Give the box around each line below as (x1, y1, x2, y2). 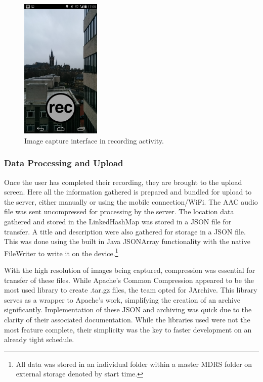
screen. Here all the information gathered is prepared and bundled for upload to (4, 186, 252, 197)
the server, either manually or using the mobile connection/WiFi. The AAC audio (4, 196, 258, 207)
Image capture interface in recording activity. (24, 135, 164, 146)
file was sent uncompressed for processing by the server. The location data (4, 206, 234, 217)
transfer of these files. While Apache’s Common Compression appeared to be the (4, 274, 254, 285)
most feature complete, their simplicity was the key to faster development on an (4, 324, 252, 335)
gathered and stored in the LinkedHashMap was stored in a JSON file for (4, 216, 232, 227)
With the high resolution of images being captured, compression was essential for (4, 265, 255, 275)
